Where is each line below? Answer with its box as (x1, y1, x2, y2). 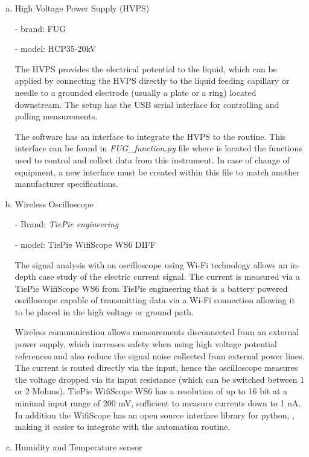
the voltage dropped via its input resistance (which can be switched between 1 (14, 373, 305, 385)
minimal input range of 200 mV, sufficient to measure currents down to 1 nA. (14, 397, 301, 409)
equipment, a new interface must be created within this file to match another (14, 165, 300, 178)
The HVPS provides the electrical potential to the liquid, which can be (14, 62, 277, 75)
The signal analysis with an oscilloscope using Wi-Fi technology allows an (14, 258, 288, 271)
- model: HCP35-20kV (14, 42, 97, 55)
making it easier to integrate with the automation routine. (14, 420, 231, 433)
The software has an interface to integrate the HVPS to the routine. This (14, 130, 286, 142)
